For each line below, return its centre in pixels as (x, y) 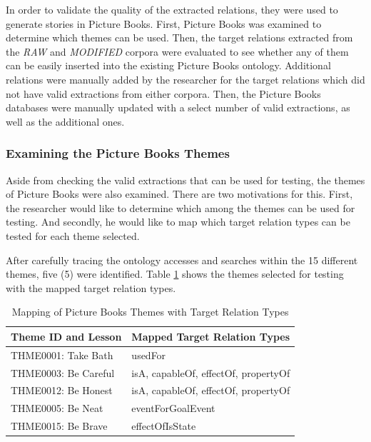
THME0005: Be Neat (57, 408)
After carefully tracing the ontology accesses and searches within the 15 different (182, 260)
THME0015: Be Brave (59, 426)
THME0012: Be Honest (62, 390)
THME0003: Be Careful (63, 372)
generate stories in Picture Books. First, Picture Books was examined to (164, 23)
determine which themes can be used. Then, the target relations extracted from (179, 37)
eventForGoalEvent (173, 408)
